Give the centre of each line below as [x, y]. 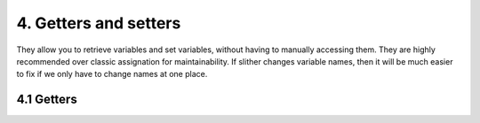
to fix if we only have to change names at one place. [112, 74]
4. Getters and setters [99, 23]
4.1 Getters [47, 100]
